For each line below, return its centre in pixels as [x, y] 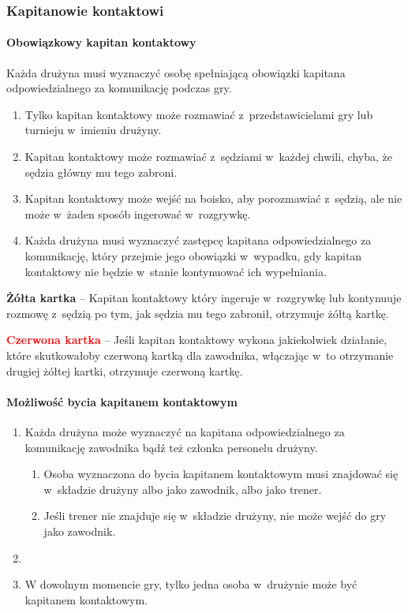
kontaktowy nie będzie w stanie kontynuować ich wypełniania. [176, 271]
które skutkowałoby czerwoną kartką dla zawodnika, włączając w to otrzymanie [200, 355]
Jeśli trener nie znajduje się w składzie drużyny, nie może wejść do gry [215, 516]
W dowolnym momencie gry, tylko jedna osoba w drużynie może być [191, 584]
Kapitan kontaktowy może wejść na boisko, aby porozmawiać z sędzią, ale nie [213, 198]
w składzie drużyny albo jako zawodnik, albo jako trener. [183, 489]
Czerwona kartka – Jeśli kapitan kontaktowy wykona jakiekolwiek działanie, [197, 340]
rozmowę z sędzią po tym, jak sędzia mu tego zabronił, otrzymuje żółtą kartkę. [198, 313]
